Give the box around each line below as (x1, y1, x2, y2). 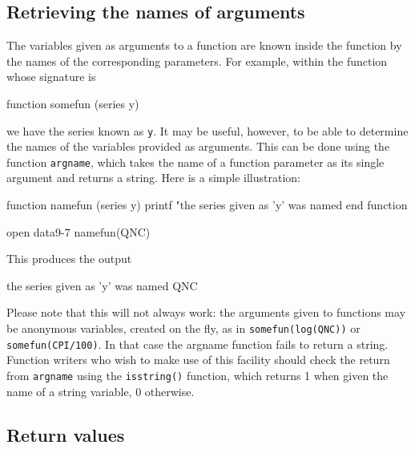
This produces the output (6, 250, 132, 267)
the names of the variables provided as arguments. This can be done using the (6, 138, 390, 155)
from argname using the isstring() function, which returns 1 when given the (6, 366, 389, 383)
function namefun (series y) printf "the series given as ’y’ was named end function (6, 196, 408, 213)
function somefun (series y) (6, 95, 139, 111)
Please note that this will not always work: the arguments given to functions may (6, 304, 406, 321)
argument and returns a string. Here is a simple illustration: (6, 169, 300, 186)
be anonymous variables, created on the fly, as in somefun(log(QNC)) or (6, 320, 361, 337)
